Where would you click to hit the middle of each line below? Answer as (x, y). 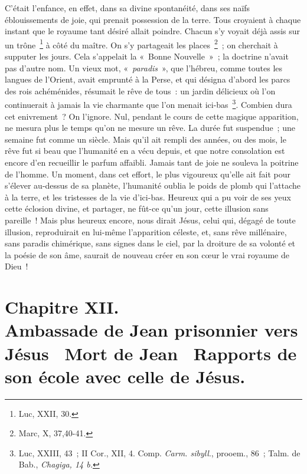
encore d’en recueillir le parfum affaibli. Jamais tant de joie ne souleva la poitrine (152, 162)
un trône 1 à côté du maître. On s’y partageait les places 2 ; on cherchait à (141, 44)
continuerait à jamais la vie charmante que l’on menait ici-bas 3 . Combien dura (148, 104)
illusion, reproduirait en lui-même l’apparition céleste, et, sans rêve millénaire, (146, 231)
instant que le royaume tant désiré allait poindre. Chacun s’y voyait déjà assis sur (153, 31)
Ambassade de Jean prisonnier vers (151, 330)
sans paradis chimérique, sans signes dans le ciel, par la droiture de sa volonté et (150, 243)
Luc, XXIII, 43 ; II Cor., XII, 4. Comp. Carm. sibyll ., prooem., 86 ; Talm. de (159, 452)
